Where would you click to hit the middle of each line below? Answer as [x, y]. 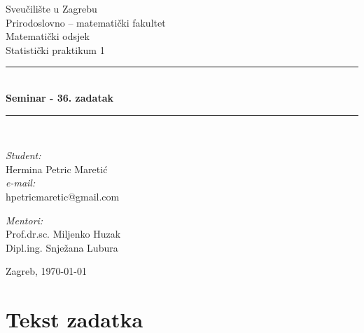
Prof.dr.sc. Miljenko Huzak [63, 234]
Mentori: [24, 220]
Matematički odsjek [48, 36]
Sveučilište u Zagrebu [51, 8]
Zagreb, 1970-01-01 [46, 271]
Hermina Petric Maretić [57, 169]
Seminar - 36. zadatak [59, 97]
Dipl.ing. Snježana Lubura [62, 247]
